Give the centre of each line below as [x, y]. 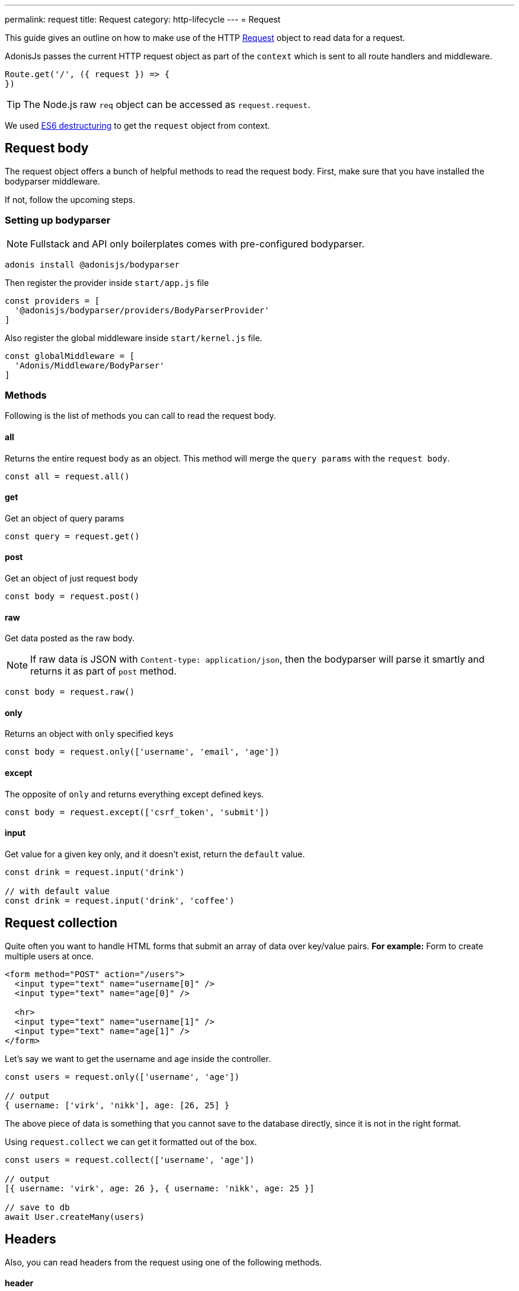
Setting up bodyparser [58, 220]
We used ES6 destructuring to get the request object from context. [137, 125]
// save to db [37, 1207]
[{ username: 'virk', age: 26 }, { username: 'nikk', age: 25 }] [160, 1188]
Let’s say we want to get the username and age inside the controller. [138, 1058]
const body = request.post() [72, 596]
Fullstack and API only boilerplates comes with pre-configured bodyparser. [198, 244]
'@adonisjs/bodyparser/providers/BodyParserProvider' [142, 310]
